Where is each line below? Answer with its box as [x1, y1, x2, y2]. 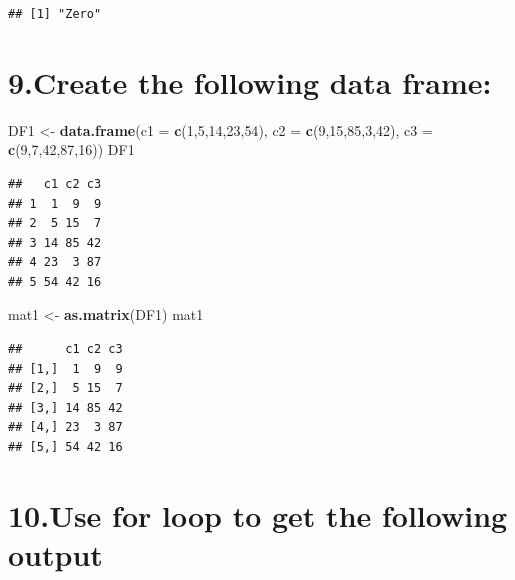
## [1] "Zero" [8, 7, 102, 21]
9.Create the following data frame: [8, 61, 492, 102]
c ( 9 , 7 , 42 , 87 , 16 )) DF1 [8, 139, 135, 160]
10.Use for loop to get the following [8, 494, 508, 535]
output [8, 534, 103, 574]
